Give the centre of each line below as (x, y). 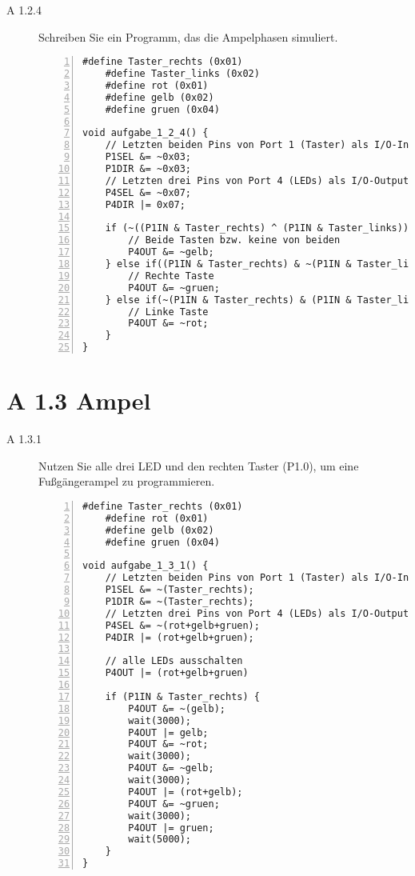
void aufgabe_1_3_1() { (146, 566)
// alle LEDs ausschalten (174, 661)
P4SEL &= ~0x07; (148, 192)
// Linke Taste (168, 312)
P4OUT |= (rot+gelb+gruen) (177, 673)
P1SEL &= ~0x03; (148, 157)
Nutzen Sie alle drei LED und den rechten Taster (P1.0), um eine (199, 465)
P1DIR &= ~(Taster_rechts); (180, 601)
